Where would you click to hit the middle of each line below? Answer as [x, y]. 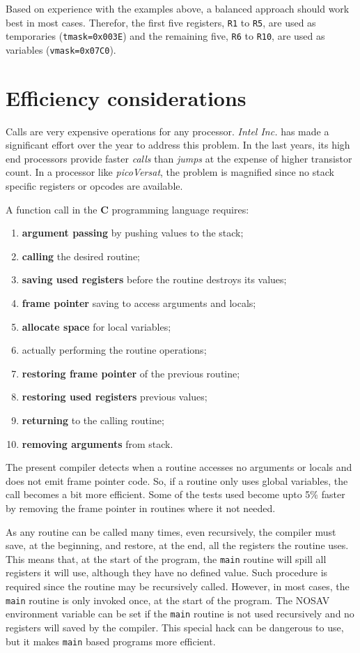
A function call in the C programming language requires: [127, 209]
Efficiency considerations [126, 97]
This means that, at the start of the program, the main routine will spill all [166, 558]
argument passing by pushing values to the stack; [133, 233]
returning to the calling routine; [93, 420]
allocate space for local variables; [96, 326]
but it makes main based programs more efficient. [111, 641]
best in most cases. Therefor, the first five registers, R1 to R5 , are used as [161, 22]
